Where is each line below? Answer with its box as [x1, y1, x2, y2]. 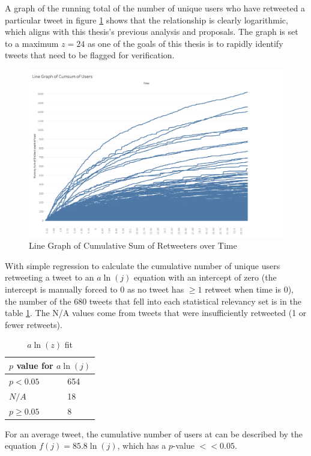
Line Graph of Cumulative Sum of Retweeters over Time [29, 239, 237, 252]
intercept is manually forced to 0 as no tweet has [5, 283, 184, 295]
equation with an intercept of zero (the [133, 271, 277, 284]
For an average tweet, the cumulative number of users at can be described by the [5, 427, 303, 440]
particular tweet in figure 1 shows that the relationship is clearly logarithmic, [5, 13, 288, 26]
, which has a [117, 439, 166, 452]
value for [16, 359, 53, 371]
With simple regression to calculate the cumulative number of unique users [5, 259, 280, 272]
